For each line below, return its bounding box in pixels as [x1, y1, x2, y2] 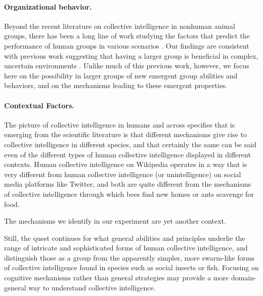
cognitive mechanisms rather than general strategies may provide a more [4, 272, 229, 283]
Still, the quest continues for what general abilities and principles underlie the [4, 232, 245, 243]
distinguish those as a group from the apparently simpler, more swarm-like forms [4, 252, 255, 263]
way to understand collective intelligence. [28, 282, 156, 292]
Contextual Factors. [4, 100, 74, 110]
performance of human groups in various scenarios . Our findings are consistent [4, 40, 249, 51]
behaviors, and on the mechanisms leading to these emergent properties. [4, 80, 228, 91]
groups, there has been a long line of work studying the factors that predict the [4, 30, 250, 41]
